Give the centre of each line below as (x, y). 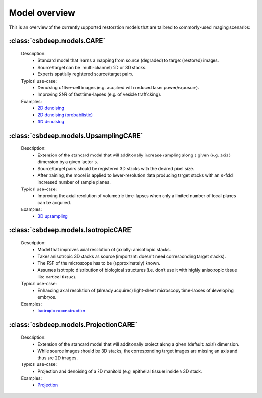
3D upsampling (53, 216)
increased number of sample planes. (74, 182)
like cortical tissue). (57, 277)
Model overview (42, 13)
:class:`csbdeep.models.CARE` (57, 41)
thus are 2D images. (57, 358)
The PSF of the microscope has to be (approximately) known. (99, 263)
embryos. (47, 297)
